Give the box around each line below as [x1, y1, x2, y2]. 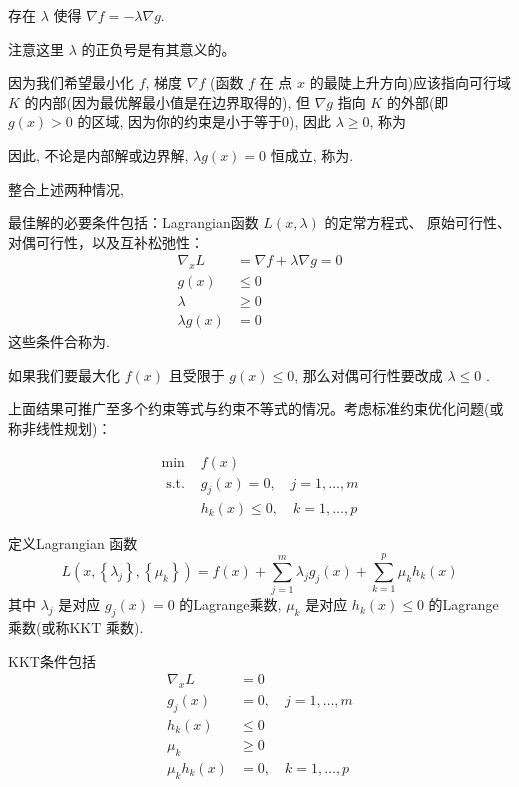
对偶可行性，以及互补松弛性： [8, 231, 204, 252]
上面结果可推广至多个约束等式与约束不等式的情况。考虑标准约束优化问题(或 [8, 398, 504, 419]
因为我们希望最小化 [8, 72, 134, 93]
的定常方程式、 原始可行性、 [324, 212, 512, 233]
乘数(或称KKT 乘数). [8, 617, 144, 638]
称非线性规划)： [8, 418, 112, 439]
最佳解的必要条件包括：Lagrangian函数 [8, 212, 259, 233]
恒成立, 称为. [270, 144, 354, 165]
